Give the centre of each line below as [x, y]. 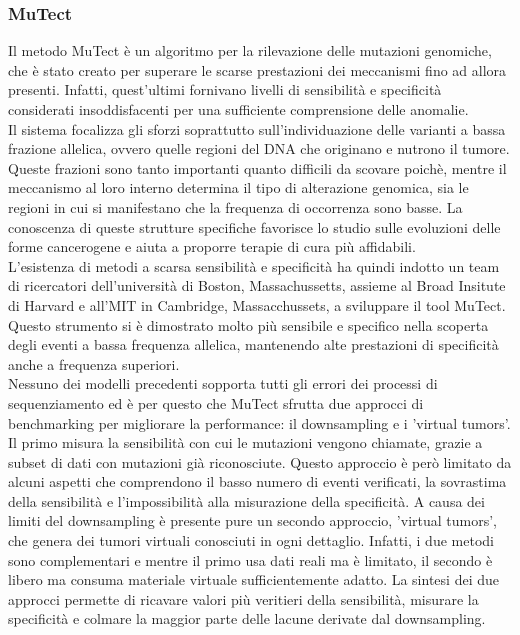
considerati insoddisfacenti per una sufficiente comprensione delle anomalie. [238, 109]
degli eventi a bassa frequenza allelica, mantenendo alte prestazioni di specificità [253, 344]
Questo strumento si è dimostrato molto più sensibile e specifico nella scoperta [248, 324]
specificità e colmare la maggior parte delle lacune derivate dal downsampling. [247, 618]
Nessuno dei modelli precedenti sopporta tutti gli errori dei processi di [223, 383]
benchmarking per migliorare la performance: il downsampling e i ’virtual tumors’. [259, 422]
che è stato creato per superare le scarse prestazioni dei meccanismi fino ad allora [257, 69]
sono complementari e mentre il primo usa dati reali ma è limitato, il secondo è [250, 559]
